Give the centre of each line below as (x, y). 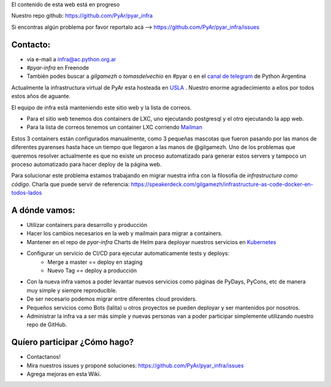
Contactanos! (44, 357)
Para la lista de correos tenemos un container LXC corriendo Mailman (114, 127)
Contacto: (31, 44)
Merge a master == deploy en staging (95, 262)
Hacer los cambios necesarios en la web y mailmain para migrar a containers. (125, 234)
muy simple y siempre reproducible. (72, 290)
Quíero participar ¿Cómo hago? (73, 343)
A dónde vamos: (43, 210)
